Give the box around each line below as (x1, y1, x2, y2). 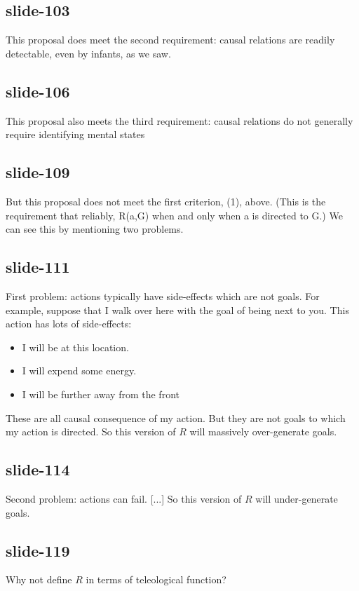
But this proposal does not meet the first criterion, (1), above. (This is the (6, 193, 326, 208)
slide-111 (6, 256, 70, 278)
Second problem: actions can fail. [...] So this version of (6, 491, 242, 505)
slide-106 (6, 80, 70, 102)
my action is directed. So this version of (6, 424, 176, 439)
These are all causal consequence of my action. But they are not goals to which (6, 410, 346, 425)
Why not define (6, 572, 72, 587)
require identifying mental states (6, 127, 145, 142)
